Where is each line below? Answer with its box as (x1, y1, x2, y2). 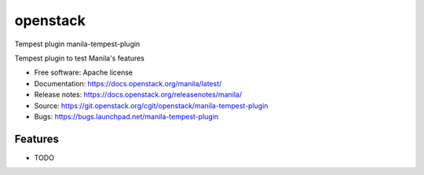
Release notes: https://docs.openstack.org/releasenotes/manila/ (34, 90, 243, 100)
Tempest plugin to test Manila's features (14, 53, 145, 63)
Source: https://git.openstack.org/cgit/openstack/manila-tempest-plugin (34, 100, 269, 110)
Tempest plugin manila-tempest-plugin (14, 39, 141, 49)
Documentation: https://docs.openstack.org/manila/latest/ (34, 78, 222, 88)
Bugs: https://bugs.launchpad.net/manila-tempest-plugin (34, 111, 219, 121)
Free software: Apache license (34, 67, 133, 78)
